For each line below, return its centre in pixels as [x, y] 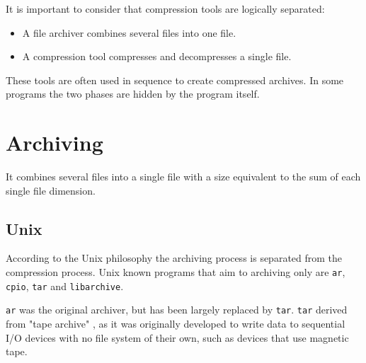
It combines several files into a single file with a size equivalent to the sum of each [183, 177]
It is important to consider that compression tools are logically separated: [165, 8]
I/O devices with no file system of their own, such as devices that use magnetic [177, 337]
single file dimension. [51, 190]
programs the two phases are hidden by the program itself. [133, 94]
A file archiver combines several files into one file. [129, 32]
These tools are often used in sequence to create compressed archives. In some [175, 80]
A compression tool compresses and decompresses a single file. [157, 56]
